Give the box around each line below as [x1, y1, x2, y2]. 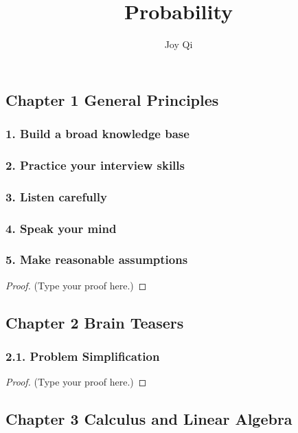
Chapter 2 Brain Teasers [5, 311, 184, 333]
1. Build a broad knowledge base [5, 125, 190, 142]
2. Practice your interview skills [5, 156, 185, 173]
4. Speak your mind [5, 219, 117, 236]
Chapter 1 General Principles [5, 89, 219, 110]
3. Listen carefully [5, 188, 107, 205]
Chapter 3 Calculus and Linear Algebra [5, 408, 293, 430]
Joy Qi [164, 37, 193, 52]
